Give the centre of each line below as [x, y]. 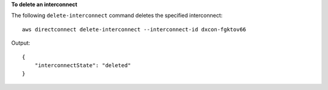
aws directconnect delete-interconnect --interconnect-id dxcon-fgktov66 [134, 29]
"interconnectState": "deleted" [83, 65]
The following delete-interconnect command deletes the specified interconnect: [117, 16]
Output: [21, 43]
